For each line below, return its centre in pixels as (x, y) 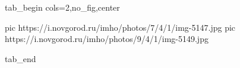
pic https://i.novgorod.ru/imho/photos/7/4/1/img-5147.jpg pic (120, 27)
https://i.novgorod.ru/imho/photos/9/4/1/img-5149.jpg (107, 39)
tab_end (20, 58)
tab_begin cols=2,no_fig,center (62, 7)
